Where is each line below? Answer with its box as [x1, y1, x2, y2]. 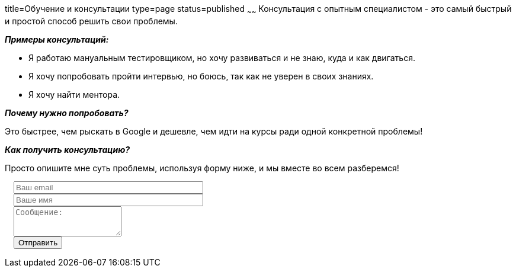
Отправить [18, 238, 58, 247]
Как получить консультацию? [5, 144, 130, 155]
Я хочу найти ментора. [28, 89, 120, 100]
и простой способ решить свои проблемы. [5, 15, 178, 26]
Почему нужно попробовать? [5, 107, 129, 118]
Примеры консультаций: [5, 34, 109, 44]
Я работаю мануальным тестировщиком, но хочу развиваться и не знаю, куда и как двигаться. [28, 52, 415, 63]
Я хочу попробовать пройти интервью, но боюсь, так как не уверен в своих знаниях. [28, 71, 374, 81]
